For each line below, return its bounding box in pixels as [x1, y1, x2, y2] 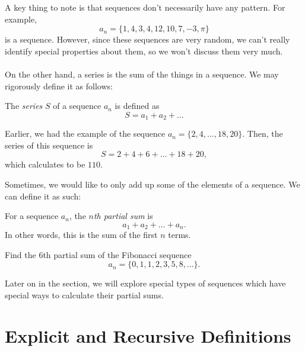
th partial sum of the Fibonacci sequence [43, 248, 192, 260]
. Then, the [242, 127, 283, 140]
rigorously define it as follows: [5, 79, 113, 92]
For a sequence [5, 210, 59, 222]
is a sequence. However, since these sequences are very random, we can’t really [5, 33, 290, 46]
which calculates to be [5, 158, 85, 170]
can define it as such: [5, 189, 81, 202]
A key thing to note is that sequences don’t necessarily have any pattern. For [5, 1, 285, 13]
